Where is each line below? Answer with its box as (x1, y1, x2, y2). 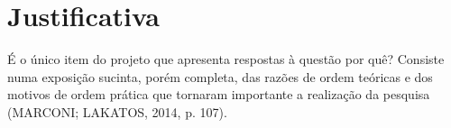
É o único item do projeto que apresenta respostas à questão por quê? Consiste (7, 50, 445, 69)
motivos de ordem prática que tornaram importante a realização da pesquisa (7, 85, 430, 104)
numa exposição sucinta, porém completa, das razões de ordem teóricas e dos (7, 67, 433, 86)
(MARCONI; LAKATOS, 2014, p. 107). (7, 102, 227, 121)
